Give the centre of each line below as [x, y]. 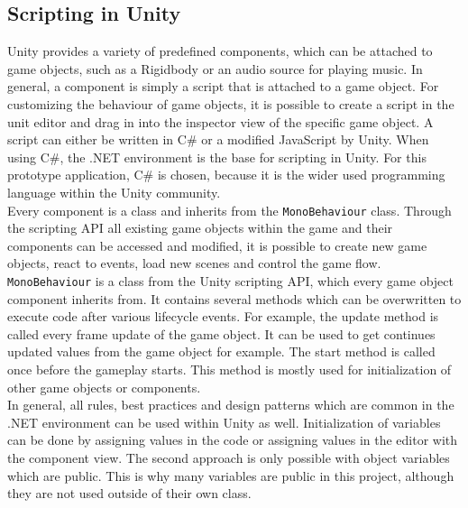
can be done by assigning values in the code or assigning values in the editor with [233, 440]
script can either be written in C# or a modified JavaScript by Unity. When [218, 139]
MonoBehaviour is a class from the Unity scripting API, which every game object [230, 280]
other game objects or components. [104, 387]
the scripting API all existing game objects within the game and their [200, 228]
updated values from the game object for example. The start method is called [221, 351]
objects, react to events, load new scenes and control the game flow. [194, 263]
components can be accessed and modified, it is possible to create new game [217, 245]
